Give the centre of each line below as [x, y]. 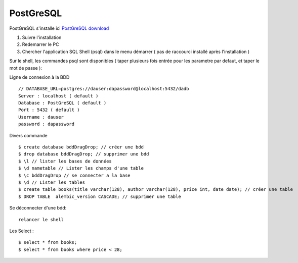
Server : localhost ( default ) [58, 96]
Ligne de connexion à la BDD [39, 77]
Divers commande [28, 135]
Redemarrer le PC [40, 44]
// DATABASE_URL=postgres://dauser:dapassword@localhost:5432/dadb [104, 89]
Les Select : [22, 231]
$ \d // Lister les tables [52, 182]
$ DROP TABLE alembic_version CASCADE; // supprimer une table [100, 196]
